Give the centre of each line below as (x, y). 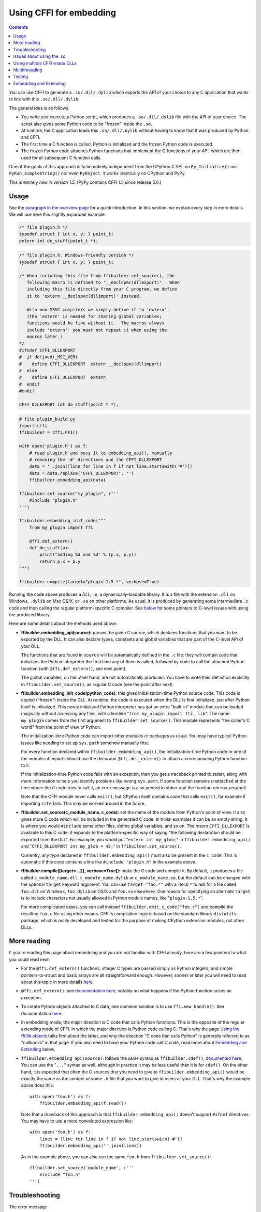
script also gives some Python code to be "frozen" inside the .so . (87, 124)
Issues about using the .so (39, 56)
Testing (21, 77)
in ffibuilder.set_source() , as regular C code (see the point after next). (97, 684)
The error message (28, 1207)
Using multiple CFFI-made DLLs (45, 63)
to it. (25, 765)
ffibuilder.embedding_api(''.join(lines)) (91, 1146)
